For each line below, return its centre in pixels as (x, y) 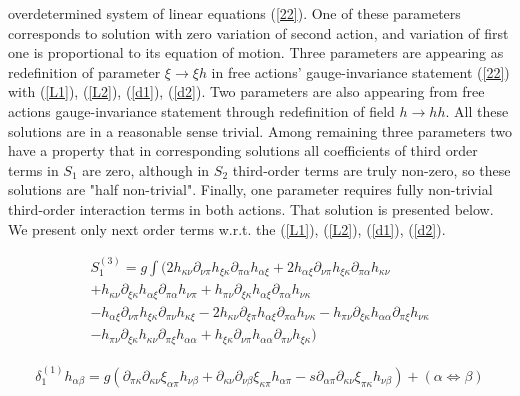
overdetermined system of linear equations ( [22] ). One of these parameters (234, 13)
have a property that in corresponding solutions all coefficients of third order (243, 150)
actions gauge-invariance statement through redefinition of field (201, 110)
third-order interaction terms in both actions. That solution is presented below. (251, 208)
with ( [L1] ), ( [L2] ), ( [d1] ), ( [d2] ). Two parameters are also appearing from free (246, 91)
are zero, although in (146, 169)
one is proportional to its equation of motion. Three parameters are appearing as (256, 52)
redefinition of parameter (84, 71)
